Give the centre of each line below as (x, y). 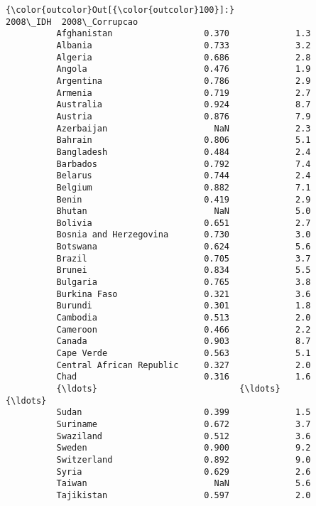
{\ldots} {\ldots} (168, 389)
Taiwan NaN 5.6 (184, 484)
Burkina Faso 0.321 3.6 (184, 294)
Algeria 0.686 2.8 (184, 57)
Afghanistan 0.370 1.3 (184, 34)
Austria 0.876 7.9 (184, 116)
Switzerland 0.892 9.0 (184, 459)
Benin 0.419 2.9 (184, 199)
